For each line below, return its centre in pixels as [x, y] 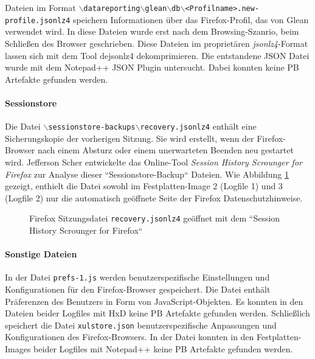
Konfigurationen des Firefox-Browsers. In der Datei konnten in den [130, 337]
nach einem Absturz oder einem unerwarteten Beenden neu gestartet [165, 150]
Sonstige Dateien [41, 254]
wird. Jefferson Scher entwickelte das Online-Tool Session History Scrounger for [154, 162]
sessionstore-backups [92, 127]
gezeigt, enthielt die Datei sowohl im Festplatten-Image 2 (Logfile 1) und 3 [144, 186]
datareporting [112, 9]
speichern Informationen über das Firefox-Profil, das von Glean [191, 19]
